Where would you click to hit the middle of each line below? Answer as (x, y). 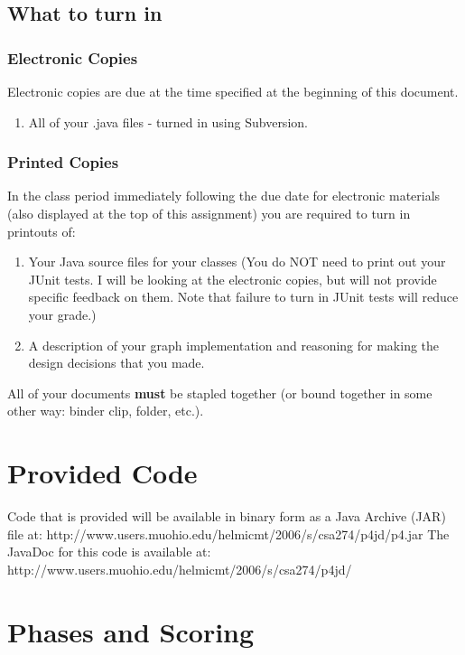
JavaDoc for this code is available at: (109, 552)
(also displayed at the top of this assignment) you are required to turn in (209, 213)
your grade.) (62, 314)
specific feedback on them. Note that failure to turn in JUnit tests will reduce (243, 297)
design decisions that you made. (116, 363)
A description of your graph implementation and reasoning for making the (234, 345)
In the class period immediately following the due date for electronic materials (224, 196)
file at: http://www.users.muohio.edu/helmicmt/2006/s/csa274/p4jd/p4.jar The (228, 533)
